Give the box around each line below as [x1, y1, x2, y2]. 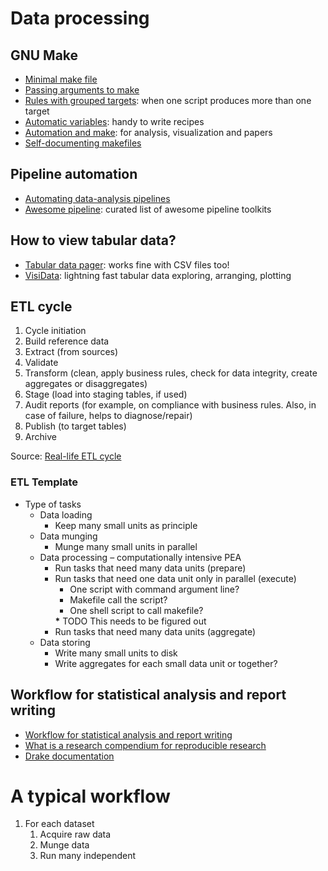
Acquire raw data [39, 828, 112, 841]
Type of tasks [24, 498, 82, 510]
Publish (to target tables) [24, 420, 127, 432]
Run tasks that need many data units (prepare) [54, 562, 247, 574]
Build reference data [24, 335, 110, 347]
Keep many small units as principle [54, 519, 198, 531]
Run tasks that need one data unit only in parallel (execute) [54, 572, 297, 584]
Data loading [39, 508, 93, 521]
